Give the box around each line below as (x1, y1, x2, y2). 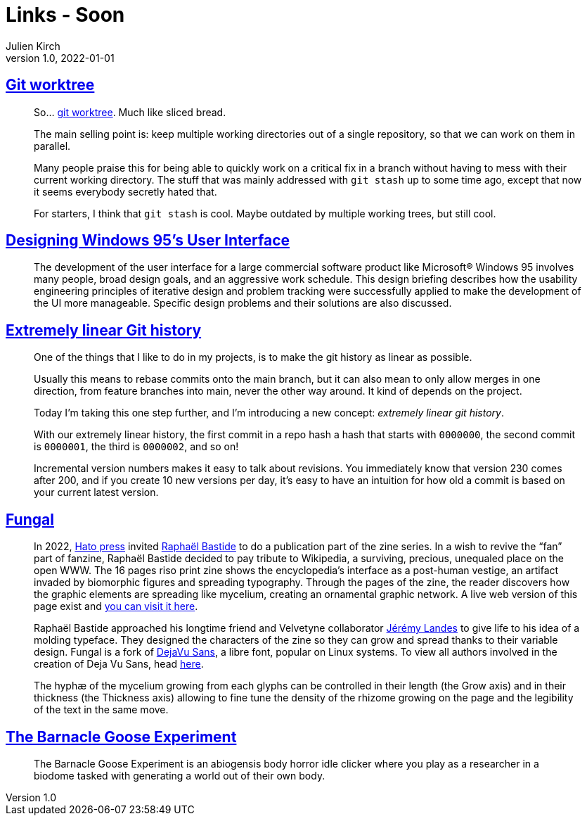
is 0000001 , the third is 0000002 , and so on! (34, 440, 239, 453)
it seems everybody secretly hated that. (34, 185, 217, 198)
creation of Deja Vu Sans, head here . (34, 658, 204, 670)
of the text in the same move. (34, 704, 169, 716)
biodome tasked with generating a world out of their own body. (34, 769, 325, 782)
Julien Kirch (6, 39, 60, 52)
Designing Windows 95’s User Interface (6, 231, 290, 250)
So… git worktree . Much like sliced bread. (34, 106, 226, 118)
